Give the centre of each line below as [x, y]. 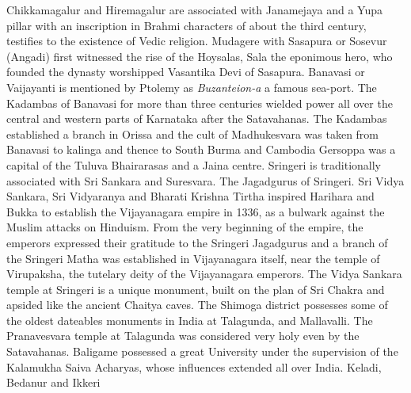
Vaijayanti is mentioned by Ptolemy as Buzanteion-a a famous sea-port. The [192, 87]
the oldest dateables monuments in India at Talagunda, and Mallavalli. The [190, 320]
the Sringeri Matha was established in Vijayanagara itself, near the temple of [193, 258]
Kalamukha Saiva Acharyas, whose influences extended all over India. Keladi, [194, 366]
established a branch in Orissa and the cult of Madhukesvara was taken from [193, 134]
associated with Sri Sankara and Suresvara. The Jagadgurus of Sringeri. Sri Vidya [205, 180]
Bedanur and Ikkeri [53, 382]
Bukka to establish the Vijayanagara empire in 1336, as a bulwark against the [196, 211]
